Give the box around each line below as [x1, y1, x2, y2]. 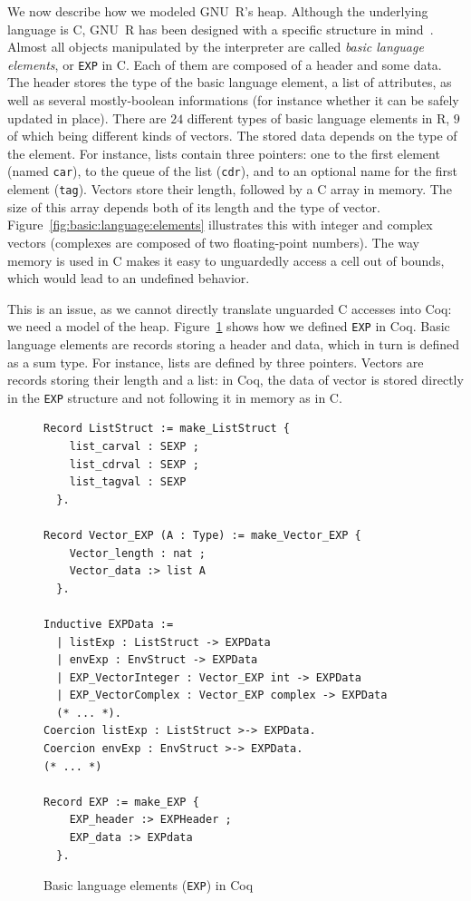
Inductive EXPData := [43, 617, 174, 631]
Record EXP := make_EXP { [43, 795, 199, 808]
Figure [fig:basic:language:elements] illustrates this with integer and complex [7, 215, 433, 234]
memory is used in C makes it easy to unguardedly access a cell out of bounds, [7, 250, 445, 269]
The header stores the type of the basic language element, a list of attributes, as [7, 73, 452, 92]
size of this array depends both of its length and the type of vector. [7, 197, 380, 216]
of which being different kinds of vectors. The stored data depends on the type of [7, 126, 457, 145]
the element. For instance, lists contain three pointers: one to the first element [7, 143, 440, 162]
